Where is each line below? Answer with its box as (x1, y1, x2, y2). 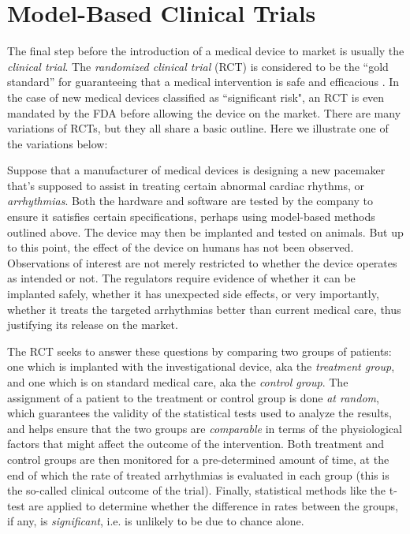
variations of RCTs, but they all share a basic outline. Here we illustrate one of (7, 120, 389, 136)
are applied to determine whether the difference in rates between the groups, (28, 497, 398, 513)
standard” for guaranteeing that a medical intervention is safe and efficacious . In (7, 73, 400, 90)
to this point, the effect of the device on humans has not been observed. (7, 239, 354, 256)
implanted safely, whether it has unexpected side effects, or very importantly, (7, 286, 379, 302)
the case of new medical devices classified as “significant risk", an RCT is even (7, 88, 385, 105)
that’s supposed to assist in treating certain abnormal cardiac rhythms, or (7, 177, 365, 193)
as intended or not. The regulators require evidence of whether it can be (7, 270, 356, 286)
